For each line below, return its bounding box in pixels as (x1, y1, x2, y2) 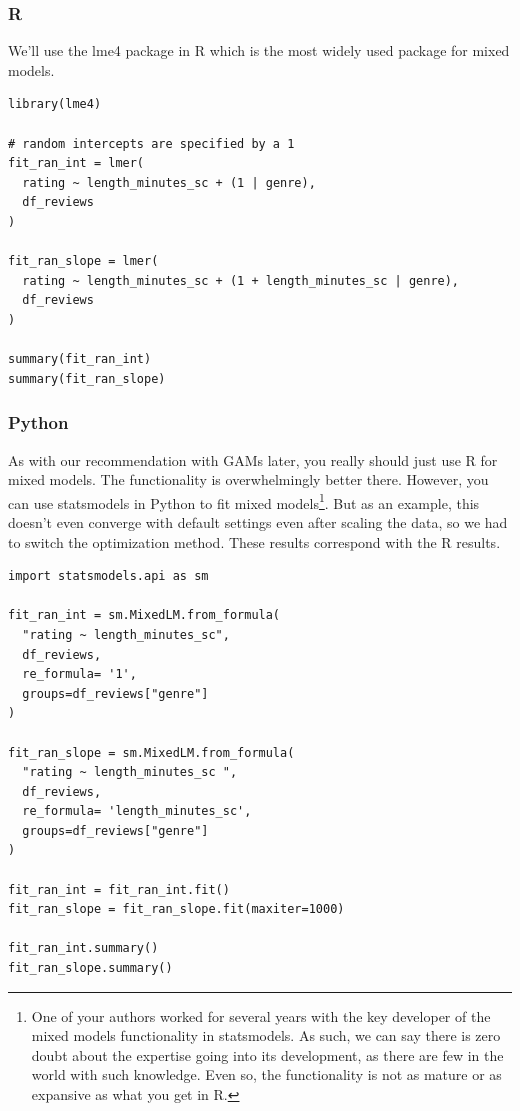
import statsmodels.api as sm (8, 569, 209, 584)
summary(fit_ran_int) (8, 352, 152, 367)
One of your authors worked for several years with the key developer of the (31, 1005, 491, 1026)
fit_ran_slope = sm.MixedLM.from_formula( (8, 745, 295, 760)
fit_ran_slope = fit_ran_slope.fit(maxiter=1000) (8, 902, 345, 917)
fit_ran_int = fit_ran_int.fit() (8, 882, 230, 897)
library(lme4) (8, 97, 102, 112)
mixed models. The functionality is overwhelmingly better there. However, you (8, 469, 489, 490)
